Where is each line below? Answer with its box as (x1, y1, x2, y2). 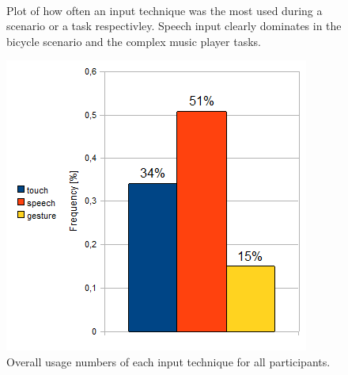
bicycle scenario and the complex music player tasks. (6, 33, 261, 49)
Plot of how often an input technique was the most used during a (6, 2, 323, 18)
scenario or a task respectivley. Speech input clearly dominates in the (6, 17, 342, 34)
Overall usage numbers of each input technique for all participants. (6, 353, 331, 369)
